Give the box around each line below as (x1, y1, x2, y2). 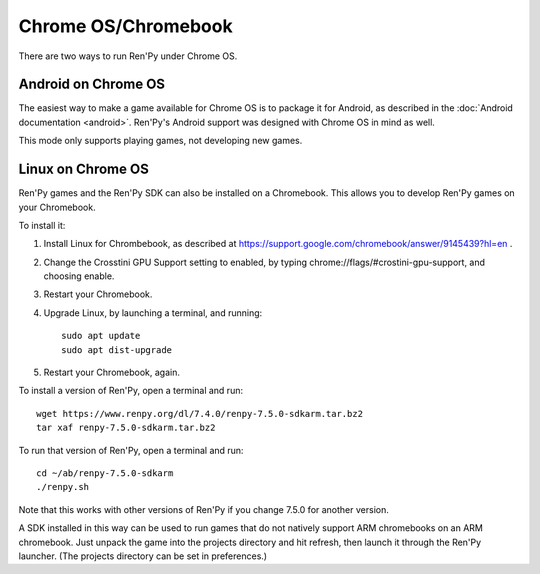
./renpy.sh (36, 481, 90, 493)
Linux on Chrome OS (18, 161, 149, 178)
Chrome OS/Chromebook (18, 15, 234, 37)
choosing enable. (43, 270, 115, 282)
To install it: (18, 219, 66, 231)
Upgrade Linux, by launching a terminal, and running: (43, 306, 263, 319)
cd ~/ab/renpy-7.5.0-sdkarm (36, 468, 174, 479)
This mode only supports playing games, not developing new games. (18, 135, 303, 147)
